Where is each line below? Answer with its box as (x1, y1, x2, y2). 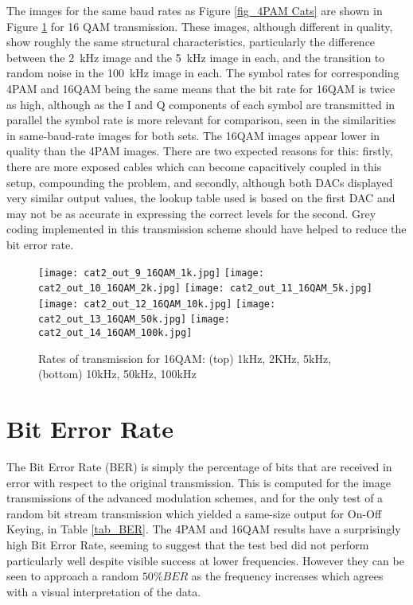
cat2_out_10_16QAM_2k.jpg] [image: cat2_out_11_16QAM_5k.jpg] (38, 283, 372, 295)
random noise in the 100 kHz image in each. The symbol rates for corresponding (6, 64, 399, 81)
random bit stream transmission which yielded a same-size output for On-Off (6, 505, 382, 521)
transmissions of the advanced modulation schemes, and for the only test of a (6, 490, 384, 506)
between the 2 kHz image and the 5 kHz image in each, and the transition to (6, 49, 385, 65)
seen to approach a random (6, 568, 139, 584)
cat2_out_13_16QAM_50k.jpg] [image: (38, 314, 230, 326)
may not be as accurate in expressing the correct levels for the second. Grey (6, 205, 376, 221)
